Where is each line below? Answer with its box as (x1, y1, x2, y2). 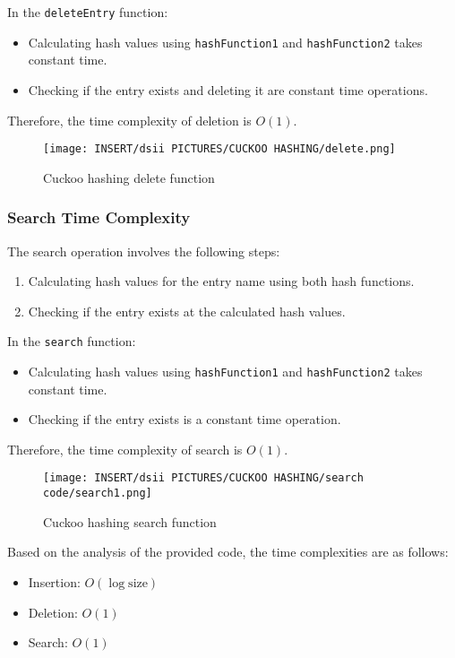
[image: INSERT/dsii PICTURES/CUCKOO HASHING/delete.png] (43, 143, 396, 156)
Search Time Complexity (7, 206, 191, 229)
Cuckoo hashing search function (43, 512, 217, 531)
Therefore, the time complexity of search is (7, 439, 243, 458)
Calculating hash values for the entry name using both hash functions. (28, 272, 415, 290)
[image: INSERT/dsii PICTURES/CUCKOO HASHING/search (43, 472, 364, 485)
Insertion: (28, 572, 81, 591)
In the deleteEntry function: (7, 3, 168, 21)
